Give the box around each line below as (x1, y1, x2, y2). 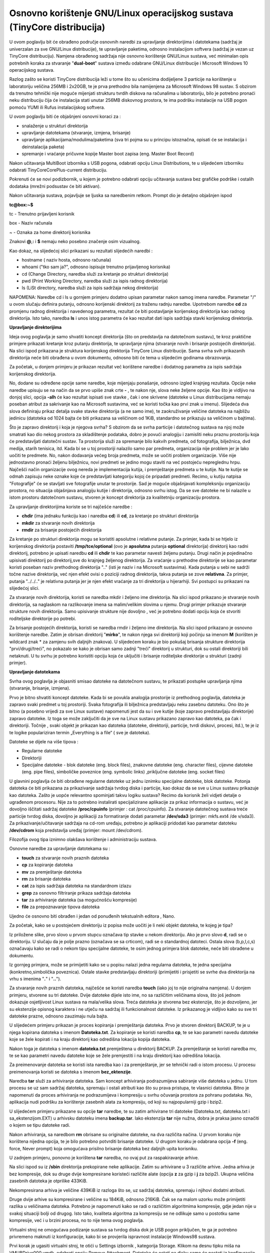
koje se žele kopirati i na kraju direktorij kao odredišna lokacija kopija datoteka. (9, 1036, 171, 1042)
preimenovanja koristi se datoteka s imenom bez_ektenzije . (9, 1069, 132, 1075)
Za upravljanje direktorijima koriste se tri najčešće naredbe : (9, 504, 132, 510)
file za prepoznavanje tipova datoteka (21, 904, 100, 910)
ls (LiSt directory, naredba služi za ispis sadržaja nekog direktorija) (21, 285, 158, 291)
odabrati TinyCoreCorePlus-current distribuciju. (9, 167, 107, 173)
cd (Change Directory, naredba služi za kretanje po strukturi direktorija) (21, 271, 168, 277)
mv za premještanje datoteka (21, 869, 82, 875)
